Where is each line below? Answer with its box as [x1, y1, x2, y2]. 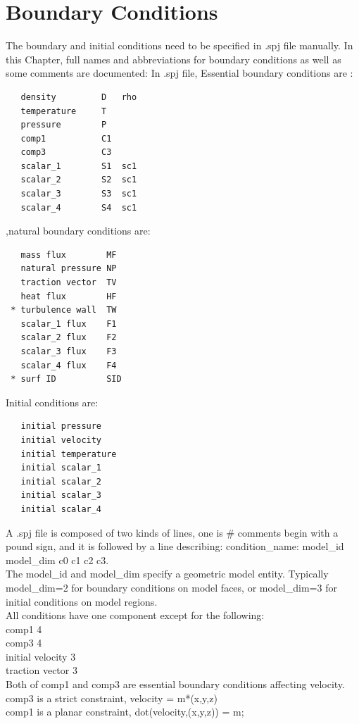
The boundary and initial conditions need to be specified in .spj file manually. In [6, 38, 353, 53]
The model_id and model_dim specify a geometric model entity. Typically [6, 566, 329, 581]
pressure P [20, 120, 107, 130]
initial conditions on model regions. [6, 594, 158, 608]
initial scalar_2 [20, 476, 102, 487]
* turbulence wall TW [11, 305, 117, 316]
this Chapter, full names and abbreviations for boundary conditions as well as [6, 51, 341, 66]
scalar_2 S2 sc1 [20, 175, 137, 185]
